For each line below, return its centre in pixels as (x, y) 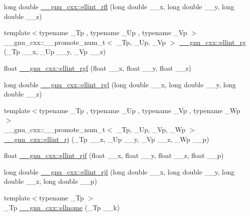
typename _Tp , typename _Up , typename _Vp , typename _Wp (140, 110)
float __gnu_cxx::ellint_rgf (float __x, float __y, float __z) (98, 68)
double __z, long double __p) (51, 181)
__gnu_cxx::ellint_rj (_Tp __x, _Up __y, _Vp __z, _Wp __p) (107, 139)
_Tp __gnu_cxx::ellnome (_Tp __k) (62, 207)
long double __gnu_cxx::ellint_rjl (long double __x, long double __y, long (119, 171)
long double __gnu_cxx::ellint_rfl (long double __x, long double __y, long (119, 6)
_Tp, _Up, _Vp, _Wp (151, 129)
